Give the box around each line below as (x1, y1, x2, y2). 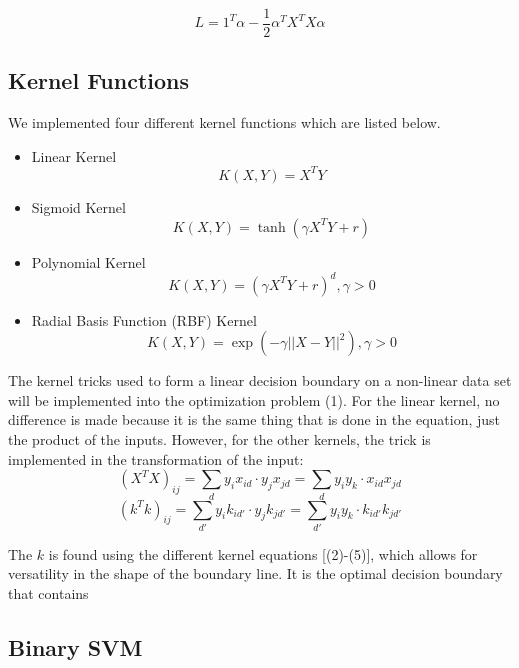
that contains (8, 583, 89, 604)
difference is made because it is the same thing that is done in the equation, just (8, 409, 501, 430)
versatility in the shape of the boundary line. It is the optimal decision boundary (8, 563, 503, 584)
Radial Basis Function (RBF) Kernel (31, 309, 257, 330)
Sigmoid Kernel (31, 196, 126, 217)
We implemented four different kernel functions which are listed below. (8, 112, 441, 133)
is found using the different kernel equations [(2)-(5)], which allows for (48, 543, 478, 564)
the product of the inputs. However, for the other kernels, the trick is (8, 429, 431, 450)
